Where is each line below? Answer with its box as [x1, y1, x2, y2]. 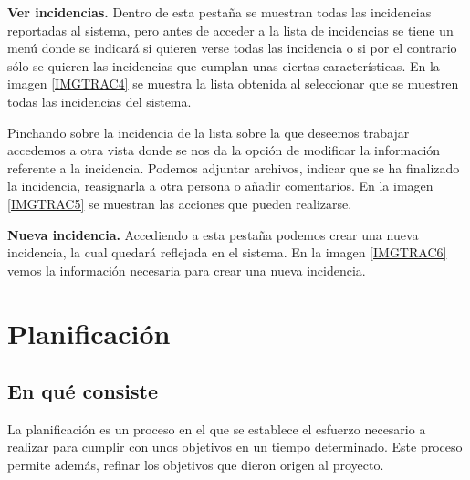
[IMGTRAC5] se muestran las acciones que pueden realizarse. [7, 193, 352, 213]
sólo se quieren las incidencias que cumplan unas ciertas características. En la [7, 56, 440, 75]
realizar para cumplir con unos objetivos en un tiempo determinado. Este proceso [7, 437, 463, 456]
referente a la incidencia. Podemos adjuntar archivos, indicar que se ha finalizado [7, 158, 460, 177]
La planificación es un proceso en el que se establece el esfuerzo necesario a [7, 419, 426, 438]
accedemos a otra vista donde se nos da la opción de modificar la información [7, 141, 441, 160]
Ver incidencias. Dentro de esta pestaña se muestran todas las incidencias [7, 3, 432, 21]
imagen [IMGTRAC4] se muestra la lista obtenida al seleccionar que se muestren [7, 74, 459, 93]
